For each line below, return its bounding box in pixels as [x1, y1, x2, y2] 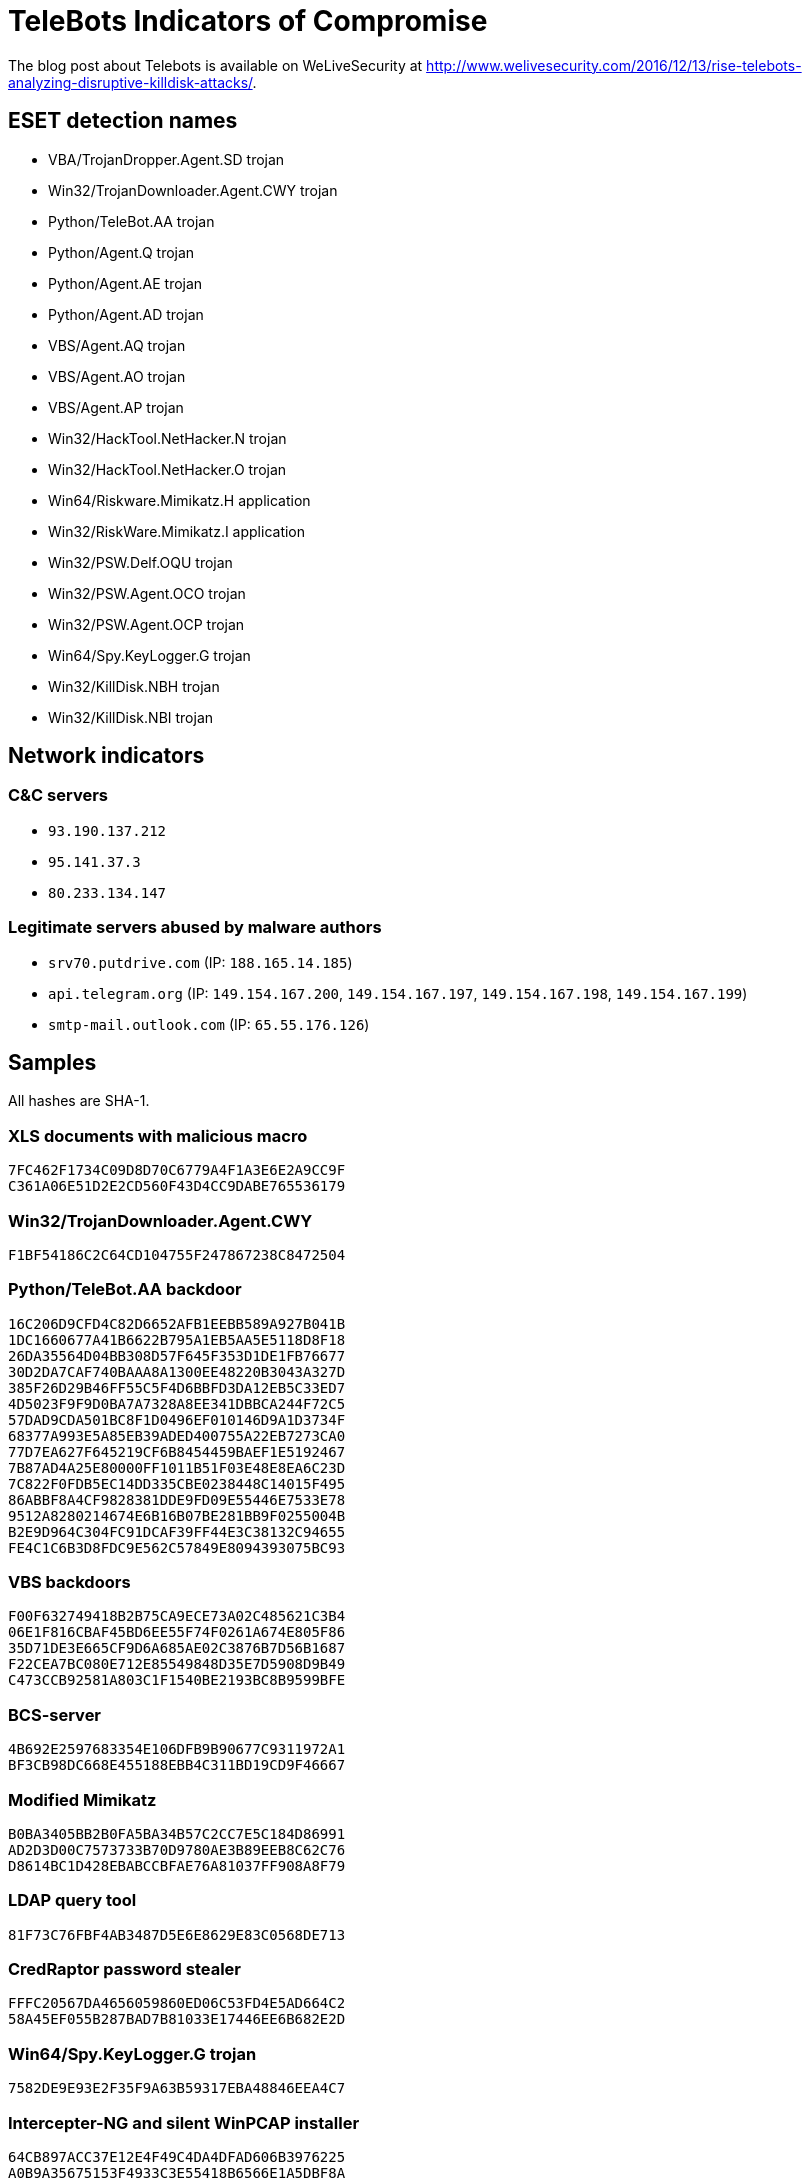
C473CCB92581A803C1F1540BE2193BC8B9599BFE [8, 1672, 346, 1689]
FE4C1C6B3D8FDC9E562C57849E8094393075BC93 [8, 1539, 346, 1556]
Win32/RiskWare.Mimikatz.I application [48, 522, 306, 540]
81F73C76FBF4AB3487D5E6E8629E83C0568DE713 [8, 1926, 346, 1943]
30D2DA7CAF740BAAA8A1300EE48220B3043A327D [8, 1363, 346, 1380]
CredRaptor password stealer [8, 1959, 241, 1980]
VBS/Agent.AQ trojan [48, 336, 186, 354]
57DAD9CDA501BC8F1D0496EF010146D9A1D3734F [8, 1411, 346, 1428]
